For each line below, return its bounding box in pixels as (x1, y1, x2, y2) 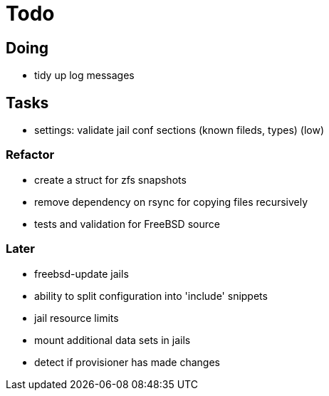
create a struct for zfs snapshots (34, 173, 187, 186)
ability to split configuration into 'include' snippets (34, 289, 268, 302)
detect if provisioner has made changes (34, 355, 220, 368)
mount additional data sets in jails (34, 333, 191, 346)
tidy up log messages (34, 69, 135, 82)
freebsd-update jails (34, 267, 129, 280)
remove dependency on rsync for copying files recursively (34, 195, 308, 208)
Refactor (6, 147, 55, 162)
